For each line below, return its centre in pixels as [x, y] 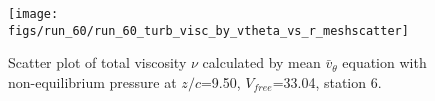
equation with [384, 62]
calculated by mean [261, 62]
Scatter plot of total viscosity [97, 62]
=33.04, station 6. [327, 81]
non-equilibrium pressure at [92, 81]
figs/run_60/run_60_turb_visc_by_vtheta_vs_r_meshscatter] [208, 30]
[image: [33, 14]
